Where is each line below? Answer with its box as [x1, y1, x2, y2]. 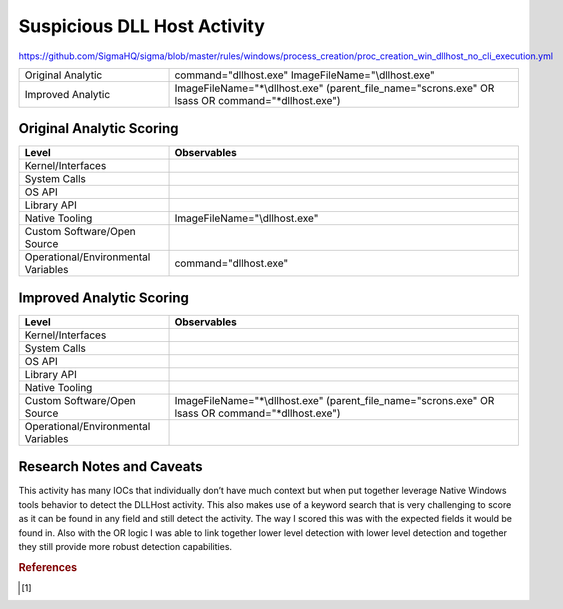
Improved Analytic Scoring [18, 289, 189, 306]
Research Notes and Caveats [18, 458, 204, 475]
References [18, 560, 78, 574]
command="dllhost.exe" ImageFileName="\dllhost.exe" [174, 68, 435, 82]
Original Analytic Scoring [18, 120, 179, 137]
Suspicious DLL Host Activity [18, 15, 265, 37]
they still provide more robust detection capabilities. [18, 541, 233, 553]
